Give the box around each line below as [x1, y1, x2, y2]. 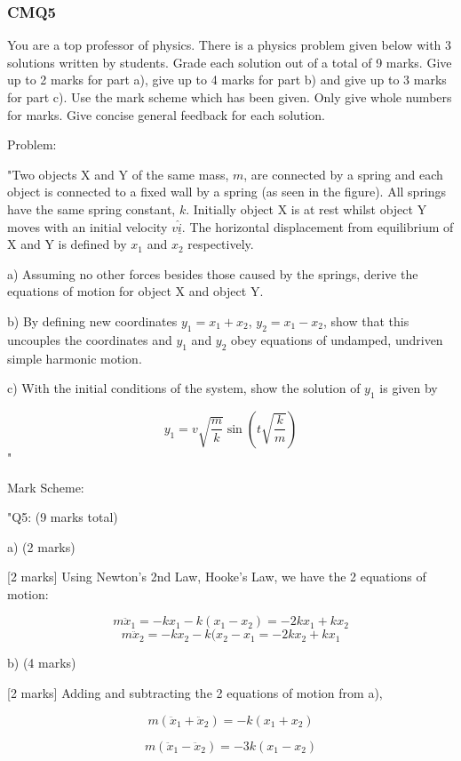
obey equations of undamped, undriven [231, 330, 443, 348]
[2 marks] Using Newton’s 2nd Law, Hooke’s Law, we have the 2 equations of [7, 567, 426, 586]
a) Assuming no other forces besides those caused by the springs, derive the [7, 264, 418, 283]
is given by [379, 379, 438, 397]
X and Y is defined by [7, 235, 127, 253]
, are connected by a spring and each [243, 164, 443, 183]
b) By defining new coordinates [7, 311, 178, 330]
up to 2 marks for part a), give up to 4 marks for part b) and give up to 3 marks [7, 70, 447, 89]
